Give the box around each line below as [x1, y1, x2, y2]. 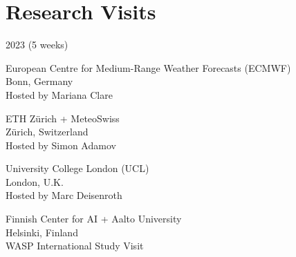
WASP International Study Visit [6, 238, 144, 253]
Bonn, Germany [6, 74, 73, 88]
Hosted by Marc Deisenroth [6, 188, 122, 202]
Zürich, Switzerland [6, 124, 89, 139]
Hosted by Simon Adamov [6, 137, 116, 152]
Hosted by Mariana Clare [6, 87, 113, 102]
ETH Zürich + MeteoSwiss [6, 111, 120, 125]
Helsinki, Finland [6, 225, 78, 239]
